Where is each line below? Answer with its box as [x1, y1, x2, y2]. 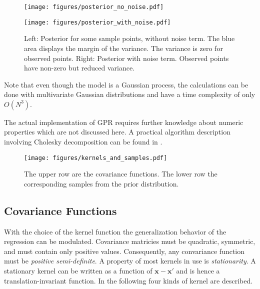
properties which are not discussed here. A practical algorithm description [4, 126, 230, 137]
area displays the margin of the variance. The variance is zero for [24, 42, 223, 53]
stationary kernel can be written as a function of [4, 265, 152, 276]
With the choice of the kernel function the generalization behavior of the [4, 226, 226, 236]
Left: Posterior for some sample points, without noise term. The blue [24, 33, 235, 43]
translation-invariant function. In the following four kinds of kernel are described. [4, 275, 253, 285]
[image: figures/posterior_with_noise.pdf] [24, 18, 171, 26]
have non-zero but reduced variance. [24, 62, 135, 73]
